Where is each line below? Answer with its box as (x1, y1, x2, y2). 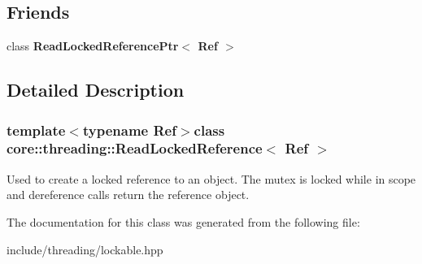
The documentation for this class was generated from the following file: (7, 213, 360, 230)
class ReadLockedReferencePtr (7, 37, 179, 54)
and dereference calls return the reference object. (7, 186, 250, 203)
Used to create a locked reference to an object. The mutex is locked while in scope (7, 170, 416, 187)
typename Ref (82, 119, 176, 140)
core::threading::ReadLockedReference (7, 138, 263, 158)
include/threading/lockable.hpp (7, 240, 163, 258)
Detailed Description (7, 77, 185, 102)
